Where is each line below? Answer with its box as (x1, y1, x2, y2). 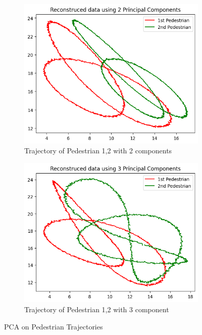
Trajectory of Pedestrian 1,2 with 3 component (24, 304, 169, 314)
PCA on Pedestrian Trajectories (4, 321, 103, 331)
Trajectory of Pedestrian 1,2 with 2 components (24, 145, 172, 156)
